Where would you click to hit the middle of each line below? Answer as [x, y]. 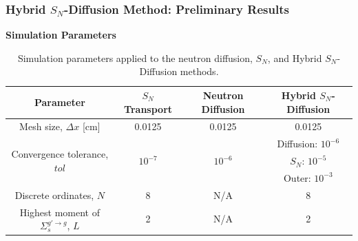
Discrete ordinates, [54, 195]
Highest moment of [60, 212]
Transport [148, 108]
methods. [199, 71]
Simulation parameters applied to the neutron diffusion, [135, 57]
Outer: [297, 177]
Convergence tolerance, [60, 154]
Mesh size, [41, 126]
